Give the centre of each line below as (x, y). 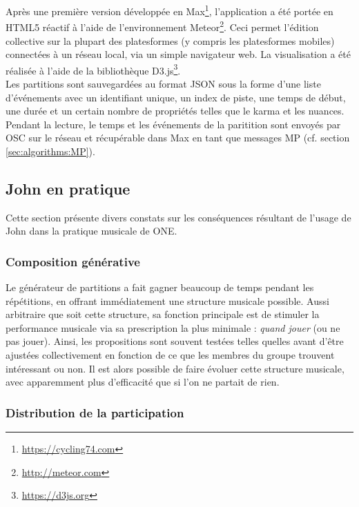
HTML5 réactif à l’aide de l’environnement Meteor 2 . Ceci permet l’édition (162, 26)
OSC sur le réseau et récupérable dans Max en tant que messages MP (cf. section (178, 138)
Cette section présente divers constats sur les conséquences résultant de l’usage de (178, 217)
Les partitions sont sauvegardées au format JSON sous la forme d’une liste (163, 83)
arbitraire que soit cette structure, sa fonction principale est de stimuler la (163, 314)
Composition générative (73, 261)
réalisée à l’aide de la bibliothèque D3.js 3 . (93, 69)
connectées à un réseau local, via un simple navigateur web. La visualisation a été (178, 54)
